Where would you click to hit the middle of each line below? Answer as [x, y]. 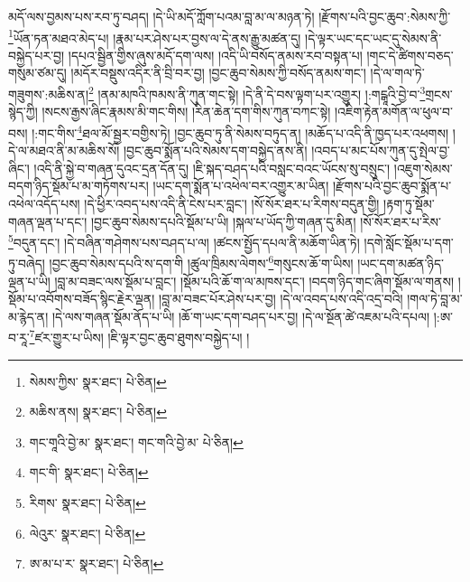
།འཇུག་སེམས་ [423, 168]
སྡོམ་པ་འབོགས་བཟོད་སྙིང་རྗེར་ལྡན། [82, 299]
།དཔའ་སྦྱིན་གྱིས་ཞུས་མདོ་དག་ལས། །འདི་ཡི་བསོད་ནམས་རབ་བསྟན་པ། [215, 55]
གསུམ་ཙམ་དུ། [37, 73]
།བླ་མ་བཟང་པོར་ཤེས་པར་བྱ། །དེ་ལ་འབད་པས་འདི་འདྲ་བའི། [281, 299]
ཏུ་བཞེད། [27, 263]
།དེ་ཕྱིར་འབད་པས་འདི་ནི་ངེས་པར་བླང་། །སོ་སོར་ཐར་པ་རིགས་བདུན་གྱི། [232, 203]
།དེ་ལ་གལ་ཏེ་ [397, 73]
